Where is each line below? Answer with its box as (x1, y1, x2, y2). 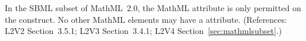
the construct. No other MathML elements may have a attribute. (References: (5, 13, 287, 25)
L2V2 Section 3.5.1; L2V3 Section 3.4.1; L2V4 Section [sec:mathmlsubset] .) (5, 25, 282, 37)
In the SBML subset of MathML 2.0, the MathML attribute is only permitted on (5, 2, 301, 13)
